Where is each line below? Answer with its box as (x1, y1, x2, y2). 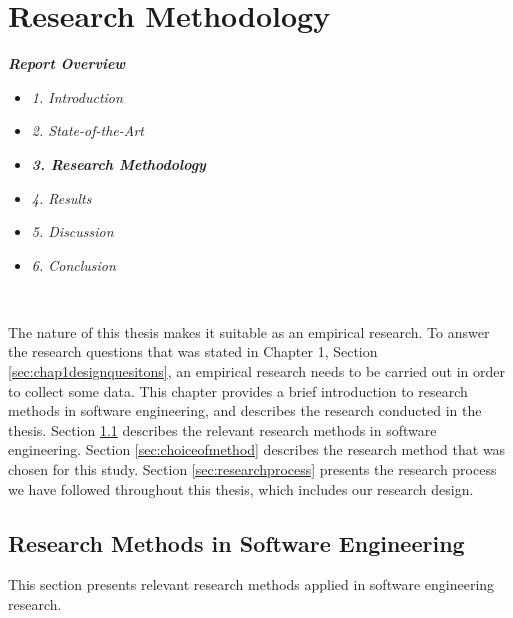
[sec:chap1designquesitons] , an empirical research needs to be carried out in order (8, 361, 505, 382)
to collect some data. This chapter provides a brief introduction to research (8, 380, 468, 401)
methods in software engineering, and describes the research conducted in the (8, 400, 482, 421)
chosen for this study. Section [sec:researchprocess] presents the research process (8, 459, 497, 480)
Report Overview (8, 53, 126, 74)
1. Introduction (31, 86, 123, 107)
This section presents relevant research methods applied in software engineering (8, 574, 495, 595)
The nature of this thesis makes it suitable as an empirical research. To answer (8, 321, 490, 342)
